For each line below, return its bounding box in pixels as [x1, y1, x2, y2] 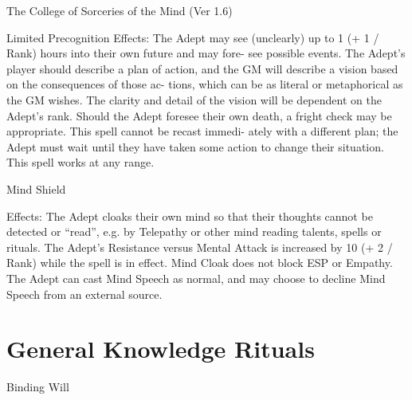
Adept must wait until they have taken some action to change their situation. [6, 138, 384, 155]
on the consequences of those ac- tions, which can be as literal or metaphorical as [6, 76, 403, 92]
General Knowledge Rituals [6, 332, 315, 365]
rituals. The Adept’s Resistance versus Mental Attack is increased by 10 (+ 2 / [6, 238, 393, 255]
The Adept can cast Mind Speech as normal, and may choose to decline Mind [6, 269, 386, 286]
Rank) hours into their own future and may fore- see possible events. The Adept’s [6, 45, 406, 61]
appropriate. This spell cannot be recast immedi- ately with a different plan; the [6, 123, 398, 139]
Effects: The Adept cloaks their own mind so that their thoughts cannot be [6, 207, 373, 224]
